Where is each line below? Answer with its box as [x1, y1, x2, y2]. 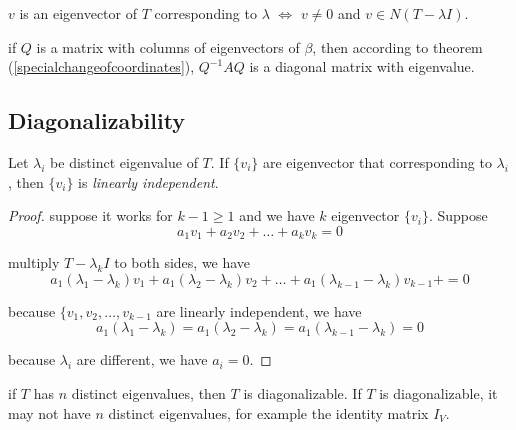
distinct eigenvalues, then [71, 383, 226, 403]
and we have [239, 205, 315, 226]
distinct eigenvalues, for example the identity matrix [108, 402, 429, 423]
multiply [8, 252, 60, 273]
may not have [8, 402, 91, 423]
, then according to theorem [312, 36, 483, 57]
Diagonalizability [8, 105, 186, 136]
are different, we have [76, 349, 208, 370]
